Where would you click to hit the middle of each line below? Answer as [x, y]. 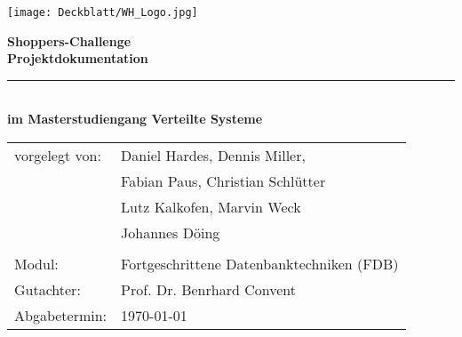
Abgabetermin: [61, 316]
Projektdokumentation [78, 58]
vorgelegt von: [58, 156]
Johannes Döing [171, 233]
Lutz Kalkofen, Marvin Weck [211, 207]
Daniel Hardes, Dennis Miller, [213, 156]
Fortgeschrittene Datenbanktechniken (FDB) [260, 264]
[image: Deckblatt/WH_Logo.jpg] [103, 12]
